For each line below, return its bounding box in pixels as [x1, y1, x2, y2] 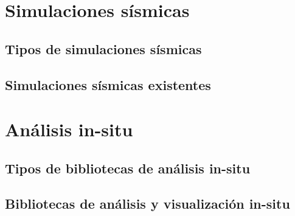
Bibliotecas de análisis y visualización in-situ [5, 194, 290, 213]
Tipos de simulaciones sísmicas [5, 39, 202, 58]
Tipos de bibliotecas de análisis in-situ [5, 158, 251, 177]
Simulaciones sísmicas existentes [5, 75, 211, 94]
